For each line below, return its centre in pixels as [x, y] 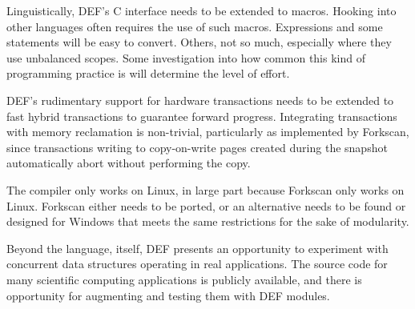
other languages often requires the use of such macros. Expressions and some [195, 26]
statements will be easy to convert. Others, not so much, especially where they [199, 42]
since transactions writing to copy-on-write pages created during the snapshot [197, 147]
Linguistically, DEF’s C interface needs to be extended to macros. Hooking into [201, 10]
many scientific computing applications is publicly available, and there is [184, 279]
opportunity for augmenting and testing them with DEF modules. [168, 295]
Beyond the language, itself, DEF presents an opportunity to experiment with [197, 248]
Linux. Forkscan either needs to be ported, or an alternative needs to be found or [206, 205]
